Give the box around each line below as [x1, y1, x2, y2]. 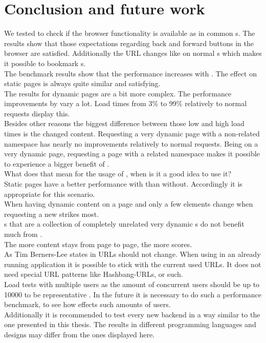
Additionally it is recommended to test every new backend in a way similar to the [4, 309, 260, 319]
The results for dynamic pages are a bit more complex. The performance [4, 88, 232, 98]
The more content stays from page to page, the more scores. [4, 238, 192, 249]
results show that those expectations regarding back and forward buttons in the [4, 37, 254, 48]
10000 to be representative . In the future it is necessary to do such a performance [4, 289, 262, 299]
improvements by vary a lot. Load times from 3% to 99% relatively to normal [4, 98, 247, 109]
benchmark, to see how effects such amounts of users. [4, 299, 171, 310]
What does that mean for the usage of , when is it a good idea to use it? [4, 168, 232, 179]
